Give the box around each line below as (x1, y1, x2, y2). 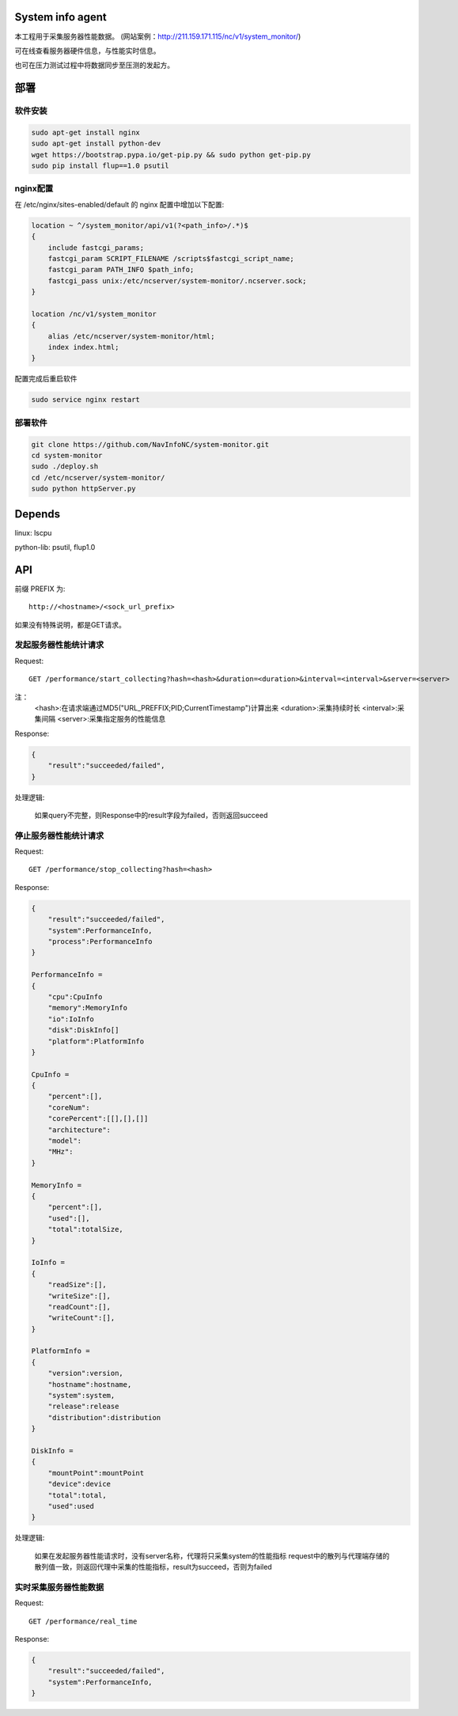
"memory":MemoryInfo (47, 1003, 128, 1013)
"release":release (47, 1402, 119, 1411)
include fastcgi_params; (47, 243, 145, 252)
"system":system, (47, 1391, 115, 1400)
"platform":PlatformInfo (47, 1036, 145, 1046)
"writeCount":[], (47, 1313, 115, 1323)
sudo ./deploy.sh (31, 462, 99, 471)
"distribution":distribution (47, 1413, 161, 1422)
